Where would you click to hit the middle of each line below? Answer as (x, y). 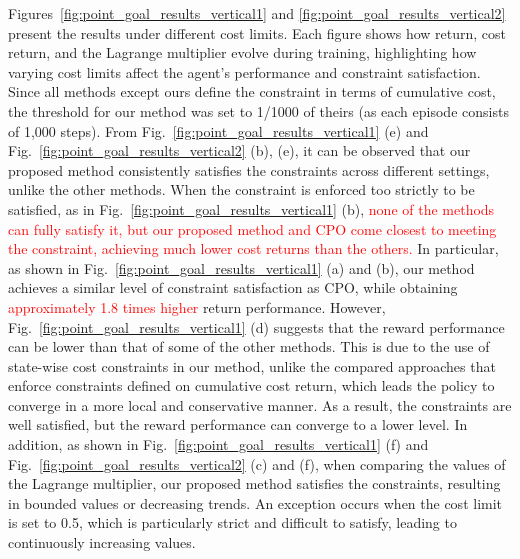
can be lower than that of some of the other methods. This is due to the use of (249, 346)
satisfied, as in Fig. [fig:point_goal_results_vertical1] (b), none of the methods (251, 208)
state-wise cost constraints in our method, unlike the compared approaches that (252, 365)
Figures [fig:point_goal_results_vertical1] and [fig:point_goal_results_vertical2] (257, 13)
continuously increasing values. (102, 542)
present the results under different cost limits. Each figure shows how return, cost (257, 32)
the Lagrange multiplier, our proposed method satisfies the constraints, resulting (254, 483)
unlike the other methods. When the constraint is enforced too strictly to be (241, 189)
